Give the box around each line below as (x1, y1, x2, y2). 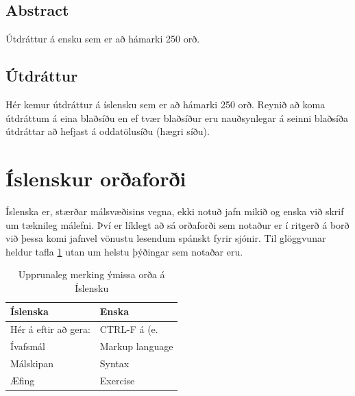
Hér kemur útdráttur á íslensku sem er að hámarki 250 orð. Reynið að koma (5, 97, 326, 111)
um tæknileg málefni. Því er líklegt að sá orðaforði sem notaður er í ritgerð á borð (5, 217, 350, 232)
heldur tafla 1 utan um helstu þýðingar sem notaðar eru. (5, 244, 243, 258)
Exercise (99, 373, 135, 387)
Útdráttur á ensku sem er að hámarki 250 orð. (5, 32, 200, 46)
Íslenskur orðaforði (5, 164, 186, 192)
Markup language (99, 339, 173, 354)
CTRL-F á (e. (99, 322, 158, 336)
